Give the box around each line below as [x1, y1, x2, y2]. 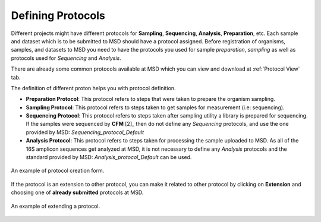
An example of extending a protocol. [11, 202, 100, 210]
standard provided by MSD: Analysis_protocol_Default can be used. [26, 154, 192, 161]
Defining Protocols [11, 9, 105, 22]
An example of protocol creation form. [11, 167, 105, 175]
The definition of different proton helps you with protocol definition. [11, 84, 176, 91]
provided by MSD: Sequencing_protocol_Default [26, 128, 144, 136]
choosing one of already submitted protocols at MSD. [11, 189, 144, 196]
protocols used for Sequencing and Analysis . [11, 54, 121, 62]
